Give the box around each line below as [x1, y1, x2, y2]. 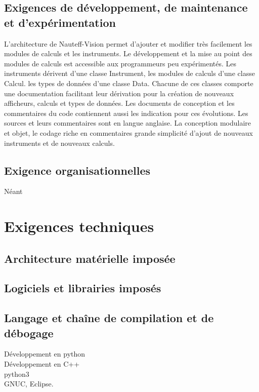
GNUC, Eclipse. [4, 378, 54, 389]
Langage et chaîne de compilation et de [4, 310, 214, 326]
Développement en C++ [4, 359, 80, 369]
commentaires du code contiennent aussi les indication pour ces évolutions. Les [4, 107, 248, 118]
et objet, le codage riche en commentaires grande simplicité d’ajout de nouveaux [4, 127, 253, 138]
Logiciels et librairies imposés [4, 280, 161, 296]
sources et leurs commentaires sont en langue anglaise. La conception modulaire [4, 117, 251, 128]
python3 [4, 368, 29, 379]
